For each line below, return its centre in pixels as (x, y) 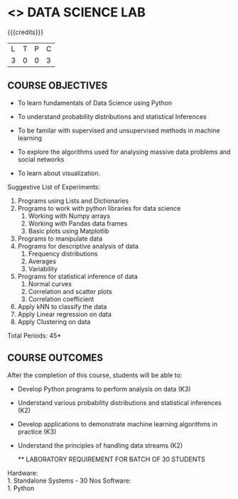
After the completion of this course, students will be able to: (95, 375)
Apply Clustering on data (54, 322)
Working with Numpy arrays (69, 216)
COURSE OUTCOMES (55, 358)
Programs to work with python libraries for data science (99, 208)
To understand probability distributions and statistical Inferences (112, 116)
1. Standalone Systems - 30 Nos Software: (69, 480)
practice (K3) (37, 431)
